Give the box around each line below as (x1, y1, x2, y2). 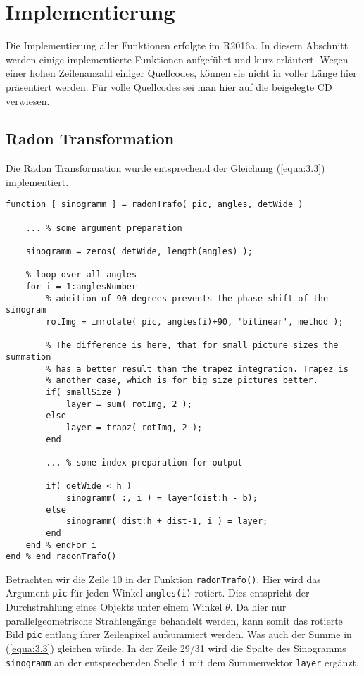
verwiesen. (6, 93, 50, 108)
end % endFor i (25, 539, 96, 550)
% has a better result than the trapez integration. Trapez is (46, 363, 349, 374)
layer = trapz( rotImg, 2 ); (65, 422, 203, 432)
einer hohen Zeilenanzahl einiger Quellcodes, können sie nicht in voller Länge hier (6, 65, 357, 80)
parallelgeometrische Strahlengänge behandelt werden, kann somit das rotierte (6, 613, 343, 628)
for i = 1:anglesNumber (25, 282, 137, 292)
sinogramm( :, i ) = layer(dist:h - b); (65, 492, 258, 503)
